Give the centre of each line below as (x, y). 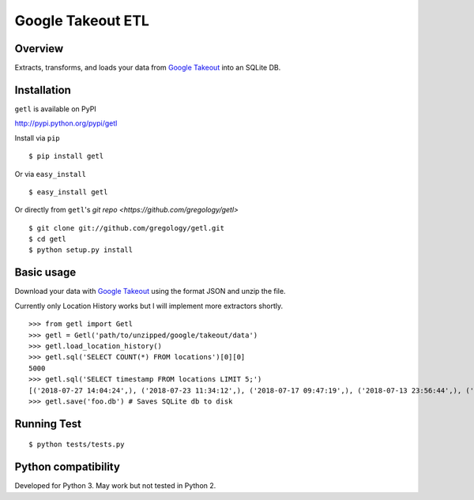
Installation (43, 90)
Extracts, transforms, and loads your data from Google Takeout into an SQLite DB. (148, 68)
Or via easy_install (51, 174)
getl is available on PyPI (55, 109)
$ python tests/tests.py (77, 445)
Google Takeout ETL (82, 21)
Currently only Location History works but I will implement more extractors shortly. (149, 306)
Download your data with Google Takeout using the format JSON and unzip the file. (150, 291)
